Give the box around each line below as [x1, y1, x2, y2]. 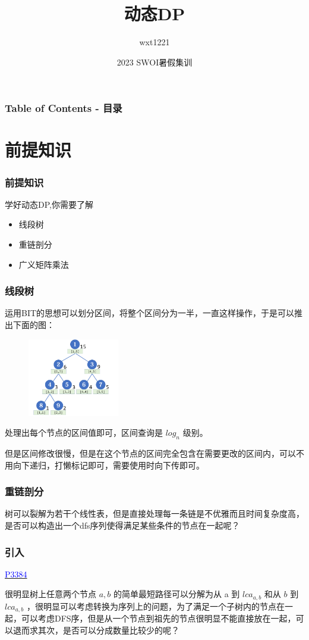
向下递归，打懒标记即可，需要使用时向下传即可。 [12, 458, 204, 471]
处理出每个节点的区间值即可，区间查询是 [5, 426, 163, 439]
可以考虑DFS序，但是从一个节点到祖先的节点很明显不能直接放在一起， [21, 612, 296, 625]
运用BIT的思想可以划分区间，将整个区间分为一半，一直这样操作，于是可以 [5, 307, 295, 319]
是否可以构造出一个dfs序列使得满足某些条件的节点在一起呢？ [5, 519, 240, 532]
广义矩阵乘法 [18, 258, 69, 270]
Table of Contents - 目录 [5, 101, 122, 115]
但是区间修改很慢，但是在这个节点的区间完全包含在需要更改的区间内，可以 [5, 447, 296, 460]
